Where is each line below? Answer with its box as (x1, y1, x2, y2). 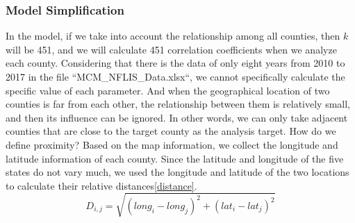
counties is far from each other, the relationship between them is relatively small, (6, 97, 350, 111)
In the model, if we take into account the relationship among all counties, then (6, 28, 340, 43)
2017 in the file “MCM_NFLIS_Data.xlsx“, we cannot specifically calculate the (6, 69, 345, 83)
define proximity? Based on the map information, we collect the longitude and (6, 137, 338, 151)
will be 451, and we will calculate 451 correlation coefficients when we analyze (6, 42, 337, 56)
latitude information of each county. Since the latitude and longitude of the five (6, 151, 344, 165)
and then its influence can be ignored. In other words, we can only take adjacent (6, 110, 348, 124)
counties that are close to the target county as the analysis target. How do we (6, 124, 336, 138)
